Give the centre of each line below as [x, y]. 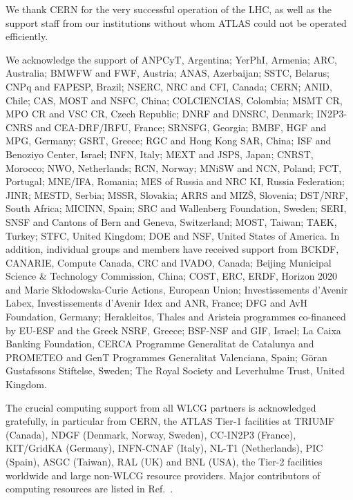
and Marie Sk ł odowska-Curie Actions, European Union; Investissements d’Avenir [177, 289]
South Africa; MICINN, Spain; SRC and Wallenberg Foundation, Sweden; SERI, [176, 208]
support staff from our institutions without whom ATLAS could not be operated [176, 22]
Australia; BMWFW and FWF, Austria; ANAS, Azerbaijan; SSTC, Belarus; [168, 73]
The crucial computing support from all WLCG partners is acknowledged [161, 407]
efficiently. [27, 36]
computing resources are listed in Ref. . [89, 489]
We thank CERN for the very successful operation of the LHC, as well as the [169, 9]
